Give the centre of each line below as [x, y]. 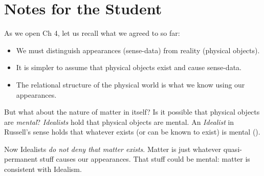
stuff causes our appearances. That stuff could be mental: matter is [145, 159]
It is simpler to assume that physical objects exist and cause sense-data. [129, 67]
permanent [21, 159]
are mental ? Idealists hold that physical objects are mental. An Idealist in [119, 122]
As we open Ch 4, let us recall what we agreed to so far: [92, 33]
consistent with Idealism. [43, 169]
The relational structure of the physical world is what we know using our [130, 84]
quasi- [233, 149]
